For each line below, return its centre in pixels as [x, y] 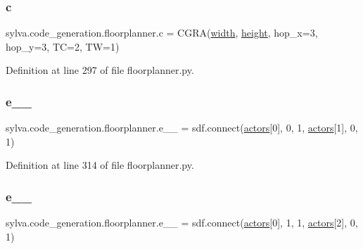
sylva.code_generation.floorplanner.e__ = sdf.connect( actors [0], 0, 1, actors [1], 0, [182, 128]
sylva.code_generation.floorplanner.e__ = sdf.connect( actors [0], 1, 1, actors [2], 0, [182, 223]
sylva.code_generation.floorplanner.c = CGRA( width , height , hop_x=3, [162, 33]
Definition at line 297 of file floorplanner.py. [100, 70]
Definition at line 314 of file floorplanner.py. [100, 165]
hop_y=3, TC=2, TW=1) [63, 46]
